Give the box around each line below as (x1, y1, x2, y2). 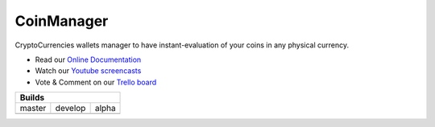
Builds (19, 92, 44, 104)
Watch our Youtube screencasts (35, 66, 142, 76)
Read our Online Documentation (35, 55, 142, 64)
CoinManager (14, 12, 109, 30)
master (19, 103, 47, 114)
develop (55, 103, 86, 114)
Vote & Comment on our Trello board (35, 77, 157, 87)
